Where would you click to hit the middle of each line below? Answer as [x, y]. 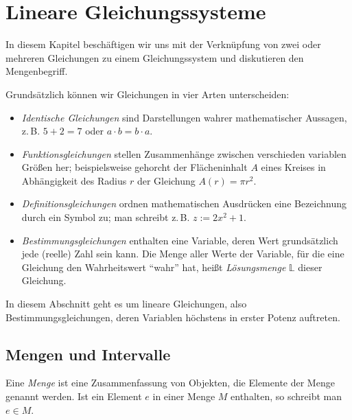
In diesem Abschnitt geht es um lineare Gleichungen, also [126, 304]
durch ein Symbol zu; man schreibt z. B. [106, 217]
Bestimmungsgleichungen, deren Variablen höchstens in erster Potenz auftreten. [173, 317]
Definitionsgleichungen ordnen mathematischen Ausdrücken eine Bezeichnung [184, 203]
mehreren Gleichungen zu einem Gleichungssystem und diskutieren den [155, 57]
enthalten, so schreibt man [286, 396]
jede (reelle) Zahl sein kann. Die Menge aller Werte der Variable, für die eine [183, 254]
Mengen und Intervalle [88, 354]
